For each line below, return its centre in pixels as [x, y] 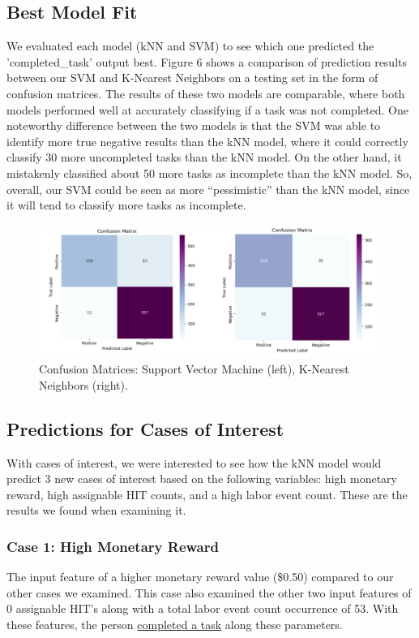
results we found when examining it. [96, 510]
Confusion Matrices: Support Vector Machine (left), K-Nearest [194, 369]
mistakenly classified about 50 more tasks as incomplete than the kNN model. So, [209, 172]
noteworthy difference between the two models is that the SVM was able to [194, 125]
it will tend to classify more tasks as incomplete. [126, 205]
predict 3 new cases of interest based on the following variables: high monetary [202, 478]
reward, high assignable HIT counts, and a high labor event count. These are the [207, 494]
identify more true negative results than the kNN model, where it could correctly [207, 141]
